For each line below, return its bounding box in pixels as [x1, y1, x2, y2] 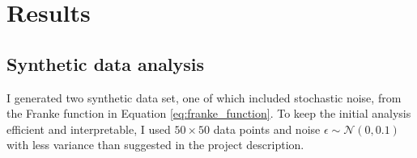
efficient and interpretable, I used [6, 120, 171, 137]
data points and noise [213, 120, 321, 137]
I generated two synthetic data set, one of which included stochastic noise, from [6, 89, 402, 106]
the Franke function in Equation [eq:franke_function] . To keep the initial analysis [6, 105, 411, 122]
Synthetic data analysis [6, 51, 205, 76]
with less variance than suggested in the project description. [6, 136, 304, 153]
